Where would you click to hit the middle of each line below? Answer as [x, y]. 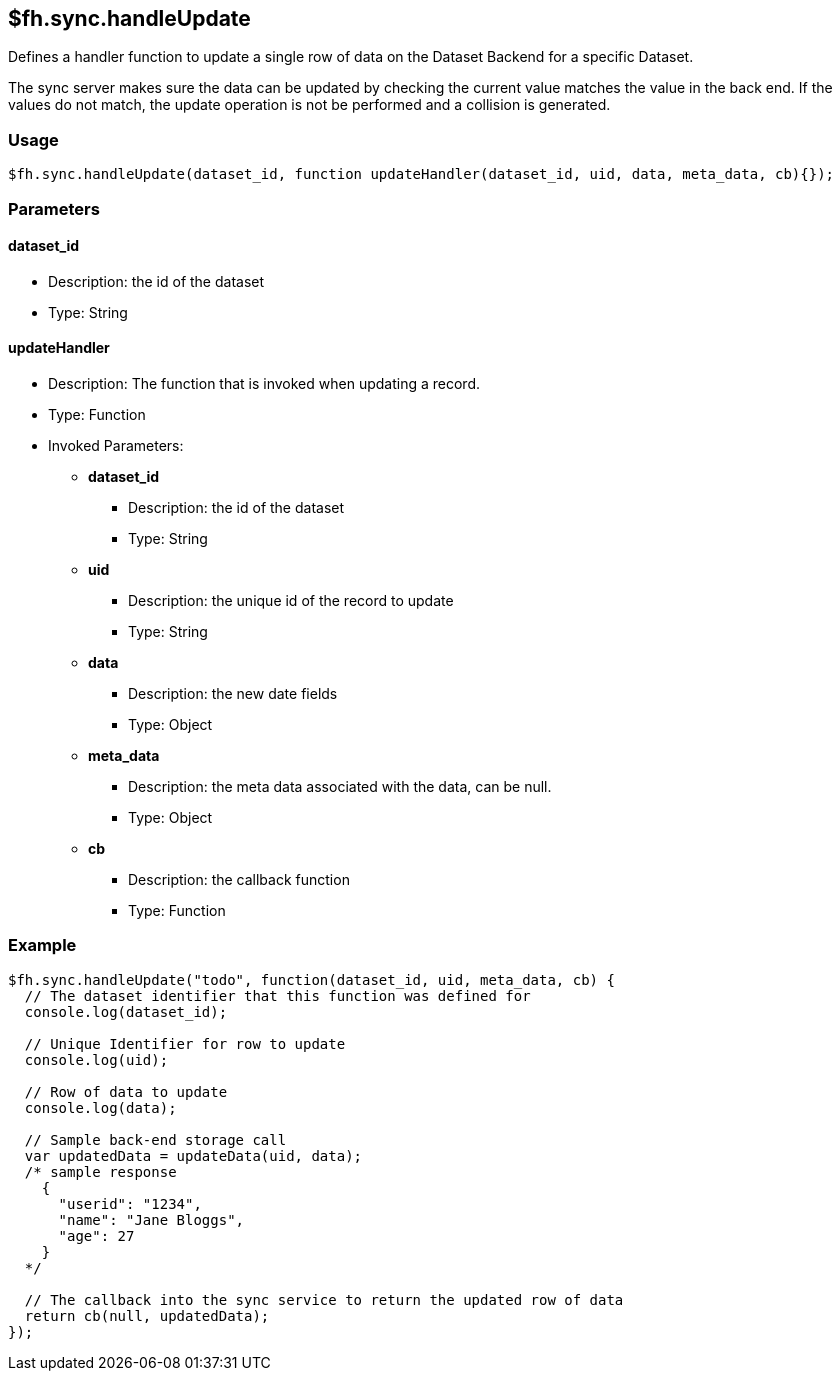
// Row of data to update [126, 1091]
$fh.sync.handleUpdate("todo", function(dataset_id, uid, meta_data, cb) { [311, 979]
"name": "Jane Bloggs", [151, 1219]
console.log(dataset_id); [126, 1011]
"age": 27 [96, 1235]
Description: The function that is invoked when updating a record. [264, 383]
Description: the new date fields [233, 693]
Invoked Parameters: [116, 445]
